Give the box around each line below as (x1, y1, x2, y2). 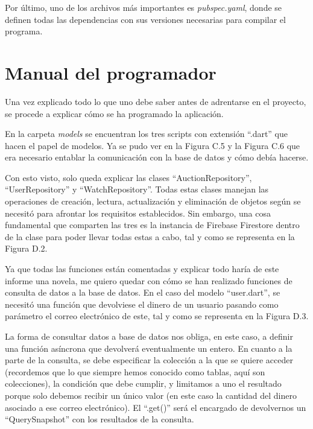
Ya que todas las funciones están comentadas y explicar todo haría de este (5, 262, 279, 275)
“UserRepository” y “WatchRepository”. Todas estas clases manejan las (5, 183, 269, 195)
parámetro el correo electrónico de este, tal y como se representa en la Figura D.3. (5, 310, 309, 322)
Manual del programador (5, 60, 217, 84)
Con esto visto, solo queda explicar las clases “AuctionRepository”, (5, 171, 252, 183)
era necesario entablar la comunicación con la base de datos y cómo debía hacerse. (5, 151, 309, 164)
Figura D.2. (5, 242, 48, 255)
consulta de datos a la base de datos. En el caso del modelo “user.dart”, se (5, 286, 280, 299)
